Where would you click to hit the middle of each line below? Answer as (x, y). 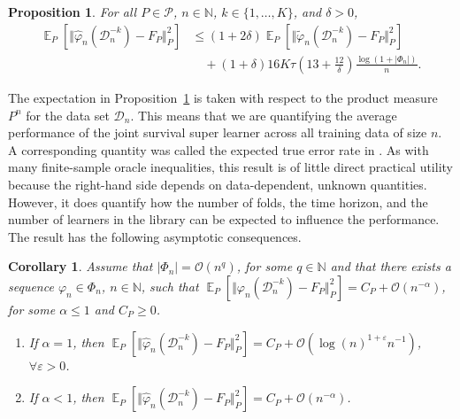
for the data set (68, 115)
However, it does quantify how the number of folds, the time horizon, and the (218, 202)
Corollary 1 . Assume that (80, 266)
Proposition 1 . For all (73, 12)
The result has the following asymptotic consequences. (155, 236)
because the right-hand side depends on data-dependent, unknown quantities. (218, 184)
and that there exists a (391, 266)
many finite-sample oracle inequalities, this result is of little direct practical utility (230, 167)
